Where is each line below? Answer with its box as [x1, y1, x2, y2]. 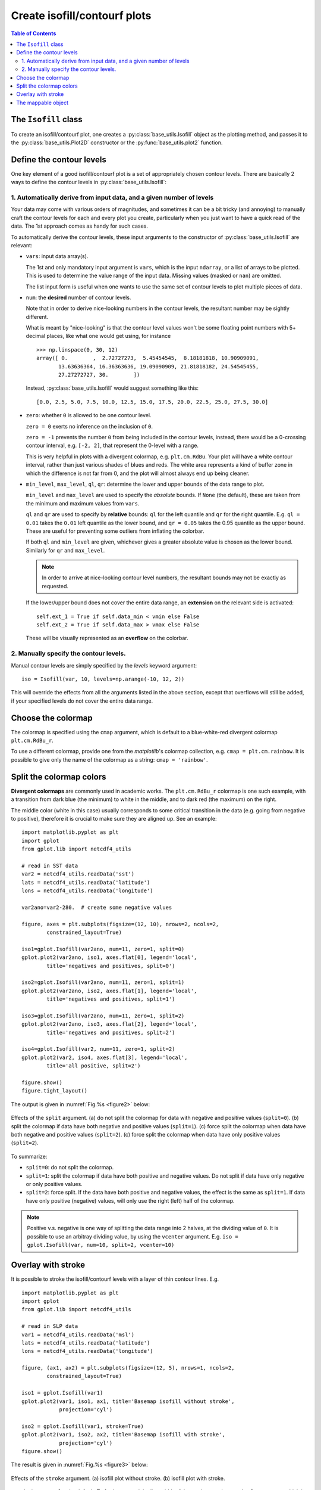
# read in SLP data [21, 1323, 78, 1330]
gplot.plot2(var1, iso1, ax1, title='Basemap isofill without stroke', [21, 1398, 235, 1405]
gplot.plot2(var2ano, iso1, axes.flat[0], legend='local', [21, 954, 197, 961]
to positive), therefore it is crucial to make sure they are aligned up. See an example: [11, 815, 217, 822]
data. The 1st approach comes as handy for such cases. [11, 222, 148, 229]
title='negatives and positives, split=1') [46, 996, 175, 1002]
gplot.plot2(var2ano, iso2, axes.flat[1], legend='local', [21, 987, 197, 994]
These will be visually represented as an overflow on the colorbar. [26, 635, 188, 642]
